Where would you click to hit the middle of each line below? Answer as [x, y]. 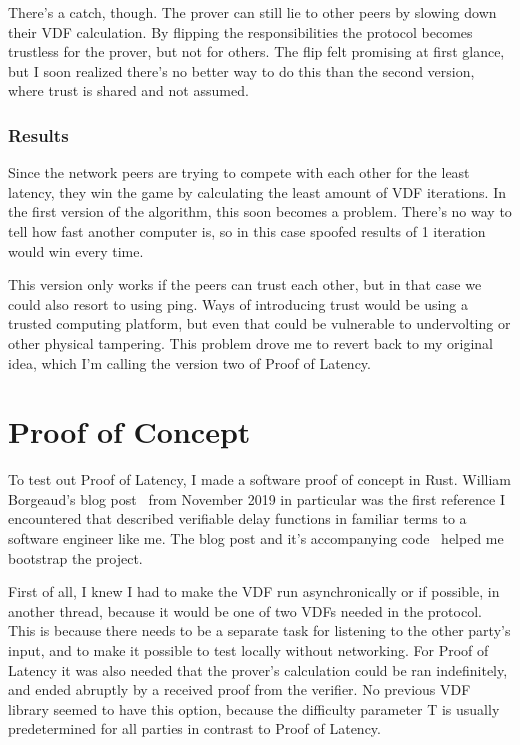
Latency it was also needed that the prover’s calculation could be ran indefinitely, [258, 669]
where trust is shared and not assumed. [128, 90]
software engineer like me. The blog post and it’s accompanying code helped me [256, 538]
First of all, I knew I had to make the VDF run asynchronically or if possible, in [254, 591]
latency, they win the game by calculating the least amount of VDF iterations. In [257, 191]
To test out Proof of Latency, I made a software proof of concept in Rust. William [259, 479]
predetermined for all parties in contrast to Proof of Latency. [194, 728]
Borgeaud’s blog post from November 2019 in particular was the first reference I [257, 498]
